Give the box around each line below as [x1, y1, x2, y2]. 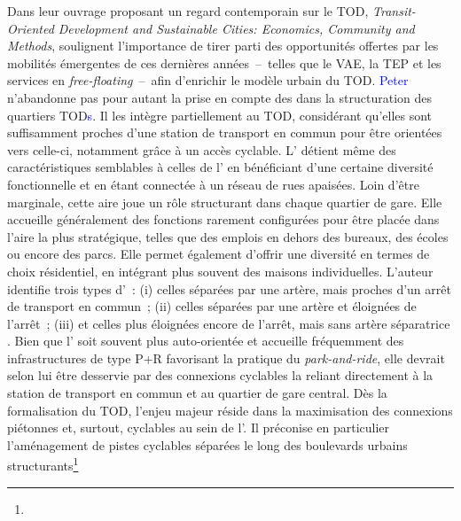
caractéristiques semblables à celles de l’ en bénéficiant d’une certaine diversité [7, 158, 434, 176]
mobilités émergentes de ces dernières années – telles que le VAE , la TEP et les [7, 53, 441, 72]
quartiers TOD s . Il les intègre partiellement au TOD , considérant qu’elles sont [7, 105, 433, 124]
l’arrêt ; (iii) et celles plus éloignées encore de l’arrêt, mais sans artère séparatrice [7, 314, 450, 332]
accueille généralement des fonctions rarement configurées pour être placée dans [7, 210, 440, 229]
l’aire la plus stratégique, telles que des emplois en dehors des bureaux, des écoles [7, 227, 449, 245]
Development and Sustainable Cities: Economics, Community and [58, 19, 415, 37]
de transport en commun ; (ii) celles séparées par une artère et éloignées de [7, 297, 417, 315]
